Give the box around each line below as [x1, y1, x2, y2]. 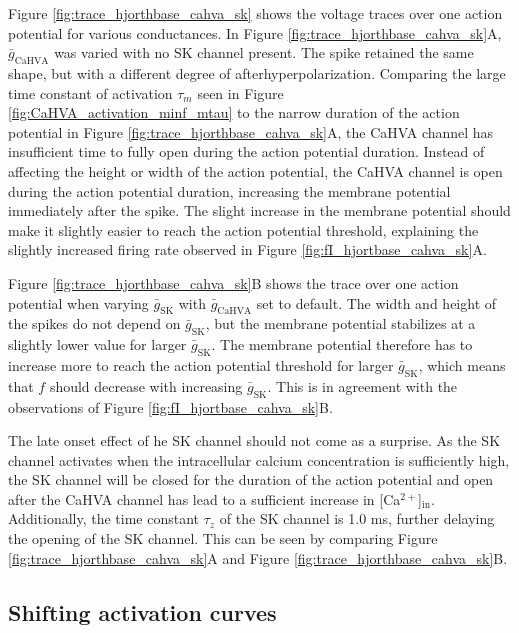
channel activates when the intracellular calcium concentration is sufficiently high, [8, 449, 510, 470]
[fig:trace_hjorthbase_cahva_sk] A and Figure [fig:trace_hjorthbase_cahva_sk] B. [8, 547, 508, 568]
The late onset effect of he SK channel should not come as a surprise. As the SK [8, 430, 501, 451]
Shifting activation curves [8, 596, 277, 627]
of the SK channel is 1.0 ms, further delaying [219, 508, 495, 529]
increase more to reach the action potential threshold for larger [8, 354, 394, 375]
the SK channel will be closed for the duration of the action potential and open [8, 469, 494, 490]
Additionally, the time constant [8, 508, 200, 529]
